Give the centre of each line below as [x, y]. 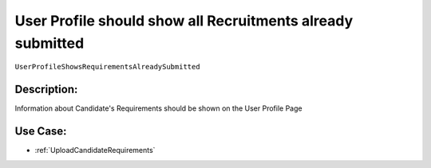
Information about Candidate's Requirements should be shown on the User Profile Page [158, 108]
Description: [46, 90]
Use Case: [41, 131]
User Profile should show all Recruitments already [184, 21]
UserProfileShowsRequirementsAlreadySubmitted [107, 67]
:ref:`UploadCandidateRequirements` [95, 150]
